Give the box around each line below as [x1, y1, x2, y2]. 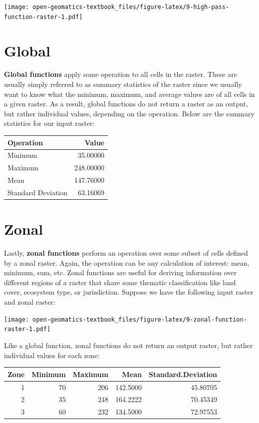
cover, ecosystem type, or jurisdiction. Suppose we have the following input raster [4, 287, 254, 297]
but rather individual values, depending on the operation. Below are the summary [4, 108, 255, 118]
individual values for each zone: [4, 350, 100, 360]
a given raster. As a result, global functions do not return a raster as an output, [4, 98, 249, 109]
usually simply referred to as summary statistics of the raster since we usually [4, 79, 242, 89]
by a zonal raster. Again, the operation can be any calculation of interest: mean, [4, 257, 250, 268]
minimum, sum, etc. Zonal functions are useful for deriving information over [4, 267, 237, 278]
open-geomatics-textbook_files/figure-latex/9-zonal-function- [32, 316, 247, 323]
